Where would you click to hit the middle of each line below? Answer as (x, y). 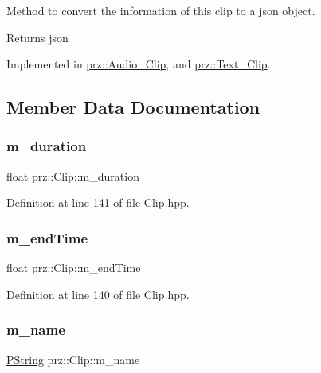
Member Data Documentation (133, 107)
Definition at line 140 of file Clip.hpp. (98, 294)
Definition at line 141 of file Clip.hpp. (98, 202)
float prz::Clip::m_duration (73, 175)
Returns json (37, 37)
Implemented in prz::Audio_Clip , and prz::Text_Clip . (139, 64)
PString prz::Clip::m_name (73, 359)
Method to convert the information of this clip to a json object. (161, 10)
